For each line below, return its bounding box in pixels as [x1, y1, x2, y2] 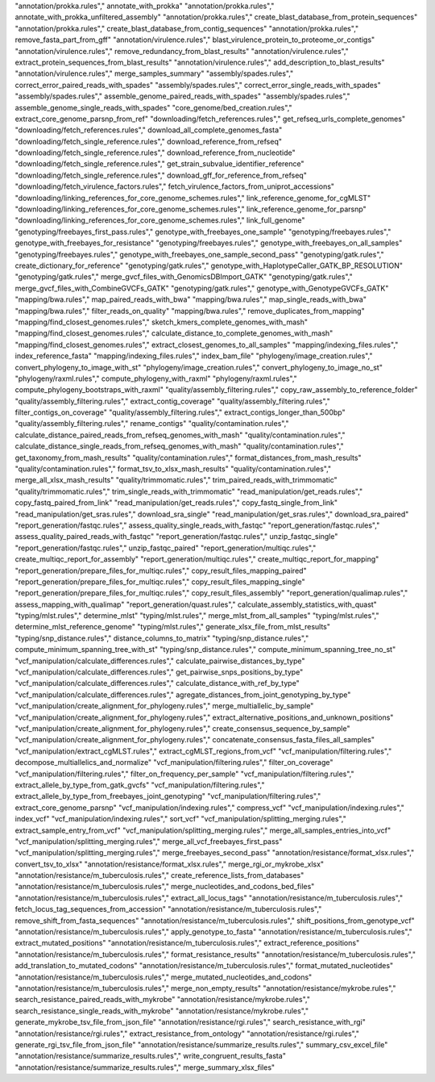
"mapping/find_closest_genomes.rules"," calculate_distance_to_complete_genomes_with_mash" [14, 328, 333, 338]
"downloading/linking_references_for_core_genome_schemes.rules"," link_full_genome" [14, 215, 305, 225]
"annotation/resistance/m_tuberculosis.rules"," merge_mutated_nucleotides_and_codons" [14, 972, 313, 982]
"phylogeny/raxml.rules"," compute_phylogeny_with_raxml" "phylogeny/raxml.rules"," [14, 374, 297, 383]
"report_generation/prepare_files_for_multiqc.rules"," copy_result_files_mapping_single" [14, 577, 305, 587]
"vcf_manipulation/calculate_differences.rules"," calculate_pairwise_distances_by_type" [14, 656, 305, 666]
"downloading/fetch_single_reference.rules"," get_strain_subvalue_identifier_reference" [14, 159, 304, 169]
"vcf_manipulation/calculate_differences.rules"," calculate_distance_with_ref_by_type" [14, 679, 300, 688]
